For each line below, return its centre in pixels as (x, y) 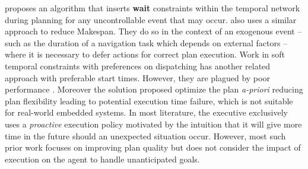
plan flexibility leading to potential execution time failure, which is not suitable (149, 101)
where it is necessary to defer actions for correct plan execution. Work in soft (145, 54)
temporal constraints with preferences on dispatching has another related (138, 66)
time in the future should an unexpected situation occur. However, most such (145, 135)
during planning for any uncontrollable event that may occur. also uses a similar (151, 19)
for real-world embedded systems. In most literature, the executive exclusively (146, 112)
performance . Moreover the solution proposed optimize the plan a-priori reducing (154, 89)
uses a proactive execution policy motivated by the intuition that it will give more (153, 124)
